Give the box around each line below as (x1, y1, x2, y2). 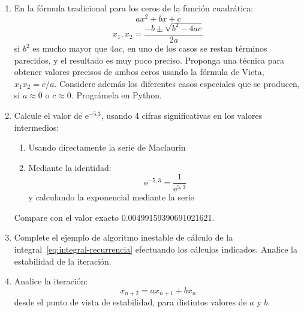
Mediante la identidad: (28, 161, 112, 173)
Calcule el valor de (14, 109, 82, 121)
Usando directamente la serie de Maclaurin (28, 141, 186, 154)
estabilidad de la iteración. (14, 254, 112, 267)
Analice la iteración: (14, 275, 88, 287)
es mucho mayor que (32, 42, 107, 55)
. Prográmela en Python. (71, 89, 162, 101)
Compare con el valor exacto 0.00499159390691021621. (14, 211, 215, 223)
